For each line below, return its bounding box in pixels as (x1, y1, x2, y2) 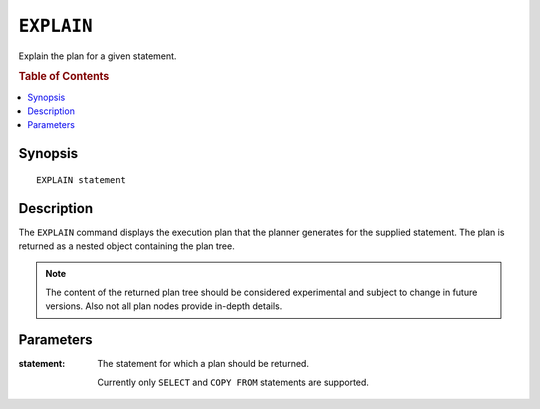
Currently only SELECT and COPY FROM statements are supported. (97, 376, 370, 388)
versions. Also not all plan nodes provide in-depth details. (45, 300, 283, 312)
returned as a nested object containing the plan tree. (18, 240, 235, 252)
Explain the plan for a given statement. (18, 50, 177, 62)
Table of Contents (18, 70, 110, 84)
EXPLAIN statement (36, 174, 127, 185)
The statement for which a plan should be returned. (97, 358, 310, 370)
